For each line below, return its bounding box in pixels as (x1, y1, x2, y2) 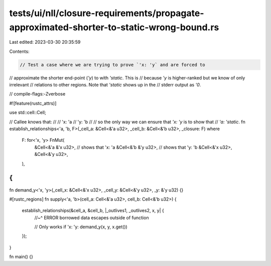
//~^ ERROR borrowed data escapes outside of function (34, 214, 149, 221)
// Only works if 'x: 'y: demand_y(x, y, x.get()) (34, 224, 127, 230)
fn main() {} (9, 254, 34, 260)
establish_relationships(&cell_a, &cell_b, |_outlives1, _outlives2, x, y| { (22, 208, 164, 214)
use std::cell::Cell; (9, 110, 46, 116)
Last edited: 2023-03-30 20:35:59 (9, 39, 81, 45)
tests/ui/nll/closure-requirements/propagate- (9, 8, 204, 19)
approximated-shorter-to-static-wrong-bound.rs (9, 22, 219, 33)
